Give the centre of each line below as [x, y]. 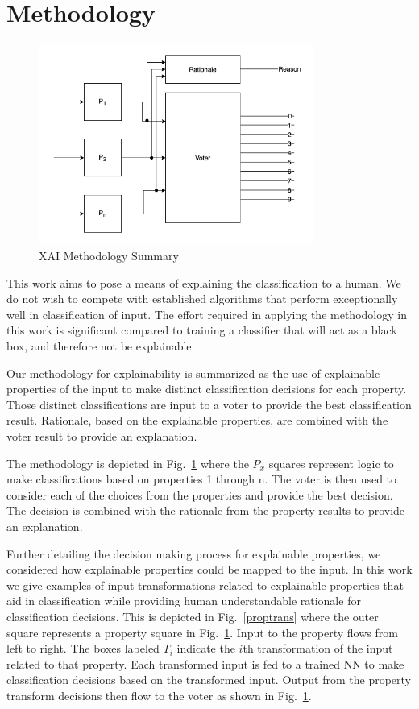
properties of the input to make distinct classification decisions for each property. [207, 389]
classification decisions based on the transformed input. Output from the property [209, 680]
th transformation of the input [318, 648]
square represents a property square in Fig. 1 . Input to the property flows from [202, 632]
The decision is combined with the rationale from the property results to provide [206, 510]
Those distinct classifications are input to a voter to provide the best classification [209, 404]
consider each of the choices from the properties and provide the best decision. [200, 494]
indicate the [206, 648]
